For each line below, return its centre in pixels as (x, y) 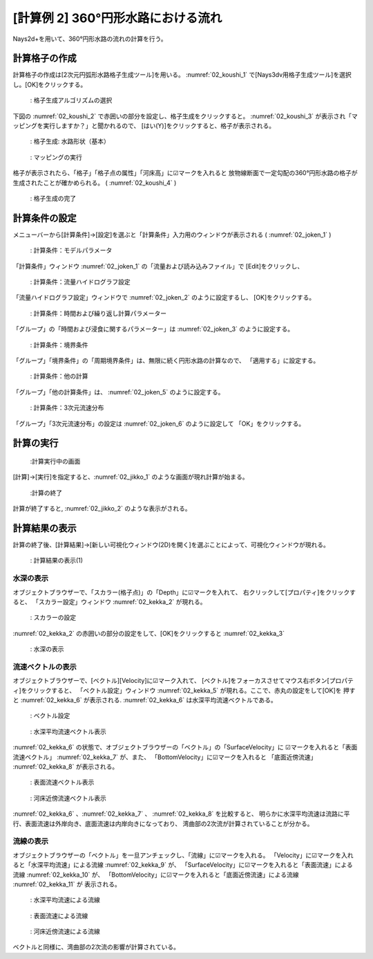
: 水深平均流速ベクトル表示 (68, 731)
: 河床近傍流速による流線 (65, 931)
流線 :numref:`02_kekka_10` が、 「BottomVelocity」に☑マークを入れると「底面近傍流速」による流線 (156, 875)
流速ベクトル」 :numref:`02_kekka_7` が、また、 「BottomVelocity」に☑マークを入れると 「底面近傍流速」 (165, 757)
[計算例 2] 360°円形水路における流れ (117, 18)
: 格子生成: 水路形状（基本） (70, 141)
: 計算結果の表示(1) (56, 560)
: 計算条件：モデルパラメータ (71, 250)
